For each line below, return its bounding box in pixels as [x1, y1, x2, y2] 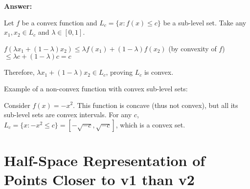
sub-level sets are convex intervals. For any [4, 109, 132, 120]
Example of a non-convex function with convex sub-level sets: [4, 83, 188, 93]
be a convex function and [22, 17, 97, 27]
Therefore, [4, 67, 35, 77]
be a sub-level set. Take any [163, 17, 247, 27]
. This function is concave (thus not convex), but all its [73, 100, 238, 110]
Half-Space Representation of [4, 150, 205, 170]
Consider [4, 100, 30, 110]
